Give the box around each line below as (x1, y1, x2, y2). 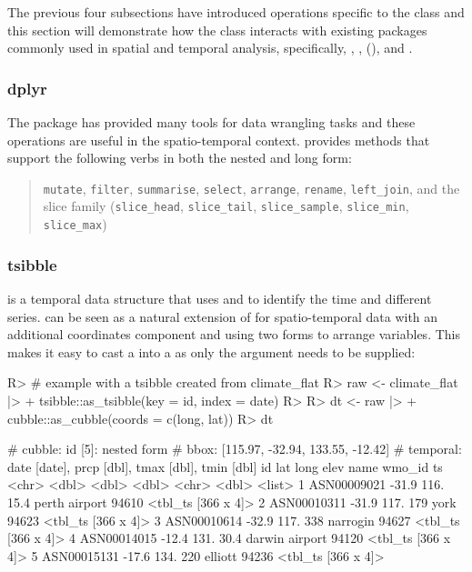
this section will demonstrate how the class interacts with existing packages (7, 20, 427, 39)
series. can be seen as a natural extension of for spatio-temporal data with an (7, 306, 438, 326)
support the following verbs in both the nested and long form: (7, 148, 352, 167)
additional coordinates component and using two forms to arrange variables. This (7, 325, 460, 344)
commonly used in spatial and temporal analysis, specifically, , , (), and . (7, 38, 413, 57)
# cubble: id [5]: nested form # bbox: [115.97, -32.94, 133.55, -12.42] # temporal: (7, 439, 462, 458)
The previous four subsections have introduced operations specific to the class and (7, 3, 465, 21)
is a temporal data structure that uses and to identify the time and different (7, 288, 432, 307)
